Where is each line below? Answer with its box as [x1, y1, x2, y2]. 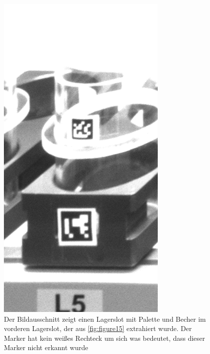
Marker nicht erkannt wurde [4, 342, 88, 353]
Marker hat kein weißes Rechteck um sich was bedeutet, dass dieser [4, 332, 205, 343]
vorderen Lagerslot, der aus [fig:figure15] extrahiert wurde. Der [4, 323, 192, 333]
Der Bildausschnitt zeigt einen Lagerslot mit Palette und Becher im [4, 313, 206, 324]
